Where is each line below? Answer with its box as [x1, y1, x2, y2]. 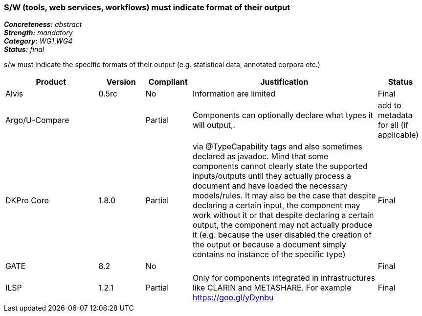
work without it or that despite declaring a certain [192, 210, 374, 220]
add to [378, 100, 401, 111]
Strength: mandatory [4, 28, 73, 37]
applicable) [378, 130, 419, 140]
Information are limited [192, 89, 276, 99]
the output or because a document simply [192, 240, 347, 250]
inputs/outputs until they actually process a [192, 171, 352, 181]
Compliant [148, 77, 188, 87]
